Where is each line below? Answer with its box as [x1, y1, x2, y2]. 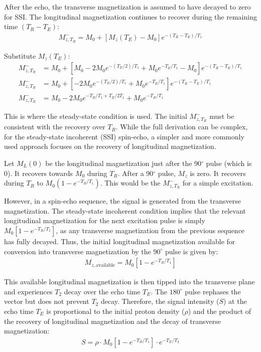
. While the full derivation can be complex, [115, 121, 248, 132]
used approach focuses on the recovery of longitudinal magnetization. [4, 141, 216, 151]
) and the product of [188, 305, 251, 316]
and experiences [4, 286, 53, 296]
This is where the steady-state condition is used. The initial [4, 111, 187, 121]
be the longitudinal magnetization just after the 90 [45, 158, 202, 168]
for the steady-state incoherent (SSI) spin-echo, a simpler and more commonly [4, 131, 244, 141]
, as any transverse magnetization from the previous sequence [56, 225, 245, 235]
